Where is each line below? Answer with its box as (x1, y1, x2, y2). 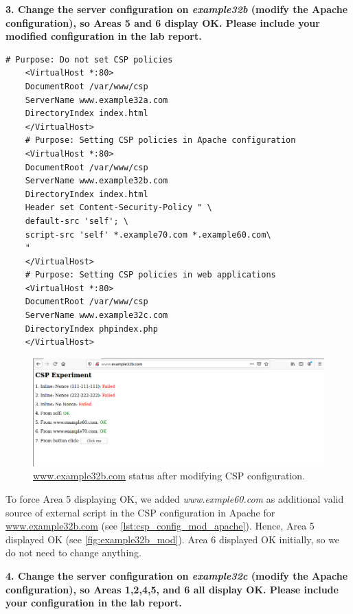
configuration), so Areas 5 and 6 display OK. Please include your (5, 15, 320, 30)
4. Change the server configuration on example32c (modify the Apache (5, 568, 348, 582)
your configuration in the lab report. (5, 595, 182, 610)
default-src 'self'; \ (25, 216, 128, 226)
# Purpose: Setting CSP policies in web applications (25, 270, 276, 280)
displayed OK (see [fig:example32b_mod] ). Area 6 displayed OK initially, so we (5, 532, 340, 546)
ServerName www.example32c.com (25, 310, 168, 321)
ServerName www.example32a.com (25, 95, 168, 105)
